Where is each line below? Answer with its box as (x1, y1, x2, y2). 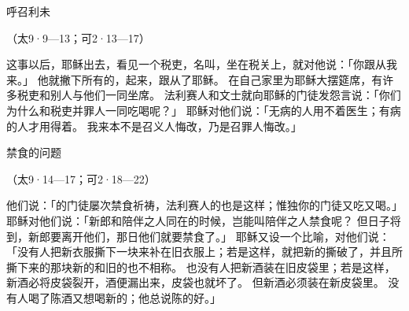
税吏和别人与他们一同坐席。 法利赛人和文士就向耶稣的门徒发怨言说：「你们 (17, 87, 401, 103)
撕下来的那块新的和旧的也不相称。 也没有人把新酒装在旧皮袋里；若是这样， (6, 258, 396, 275)
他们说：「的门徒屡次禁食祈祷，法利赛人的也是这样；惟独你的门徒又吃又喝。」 (6, 197, 403, 213)
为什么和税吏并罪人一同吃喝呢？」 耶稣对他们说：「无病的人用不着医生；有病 (6, 102, 401, 118)
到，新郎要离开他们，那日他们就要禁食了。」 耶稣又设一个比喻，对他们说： (6, 228, 390, 244)
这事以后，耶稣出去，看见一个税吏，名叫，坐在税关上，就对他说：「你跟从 (6, 56, 386, 72)
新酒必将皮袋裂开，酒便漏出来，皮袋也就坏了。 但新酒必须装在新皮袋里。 (6, 274, 385, 291)
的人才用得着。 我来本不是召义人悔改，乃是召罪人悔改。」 (6, 117, 302, 134)
